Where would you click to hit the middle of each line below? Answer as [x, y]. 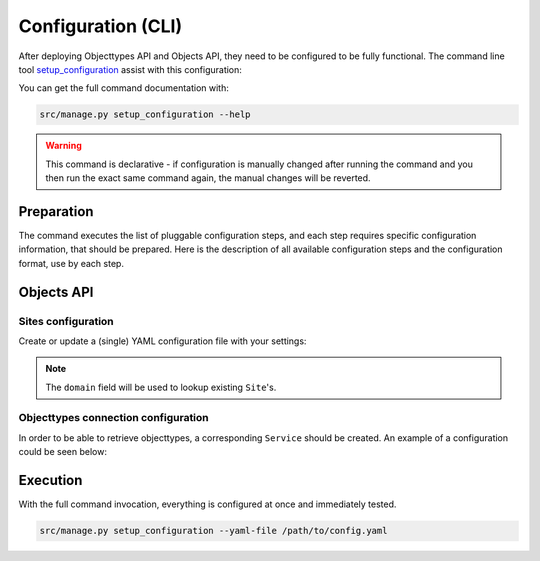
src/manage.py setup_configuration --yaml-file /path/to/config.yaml [213, 531]
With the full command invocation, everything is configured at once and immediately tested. [207, 504]
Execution [50, 480]
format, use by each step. [71, 263]
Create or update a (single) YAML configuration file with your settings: [162, 341]
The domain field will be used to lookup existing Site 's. [161, 387]
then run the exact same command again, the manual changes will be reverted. [208, 178]
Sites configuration [66, 321]
